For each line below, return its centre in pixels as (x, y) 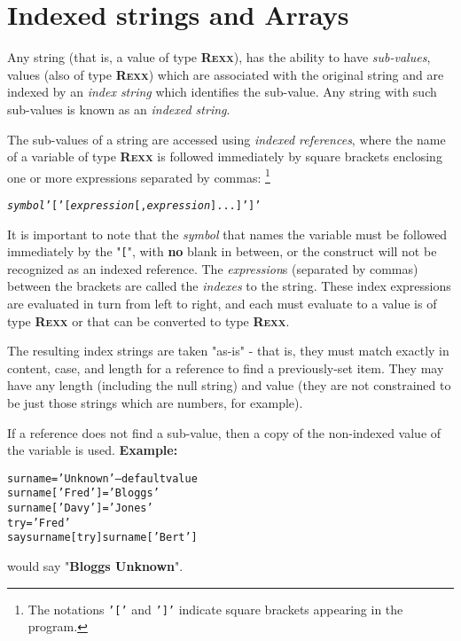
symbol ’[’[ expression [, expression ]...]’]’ (134, 205)
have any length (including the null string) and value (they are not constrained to (229, 385)
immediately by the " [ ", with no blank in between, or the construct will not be (222, 251)
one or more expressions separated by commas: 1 (139, 176)
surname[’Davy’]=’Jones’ (80, 508)
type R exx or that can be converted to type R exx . (148, 320)
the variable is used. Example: (93, 450)
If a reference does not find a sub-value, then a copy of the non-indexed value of (224, 432)
